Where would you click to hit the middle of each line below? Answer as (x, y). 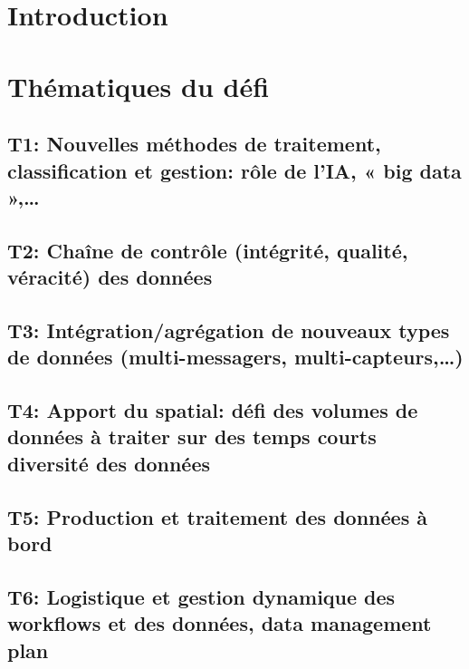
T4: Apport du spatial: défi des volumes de (213, 410)
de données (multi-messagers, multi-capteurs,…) (235, 357)
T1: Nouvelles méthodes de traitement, (194, 144)
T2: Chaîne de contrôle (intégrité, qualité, (208, 250)
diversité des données (109, 463)
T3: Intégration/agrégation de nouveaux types (229, 330)
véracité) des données (110, 277)
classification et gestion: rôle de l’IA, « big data (234, 170)
